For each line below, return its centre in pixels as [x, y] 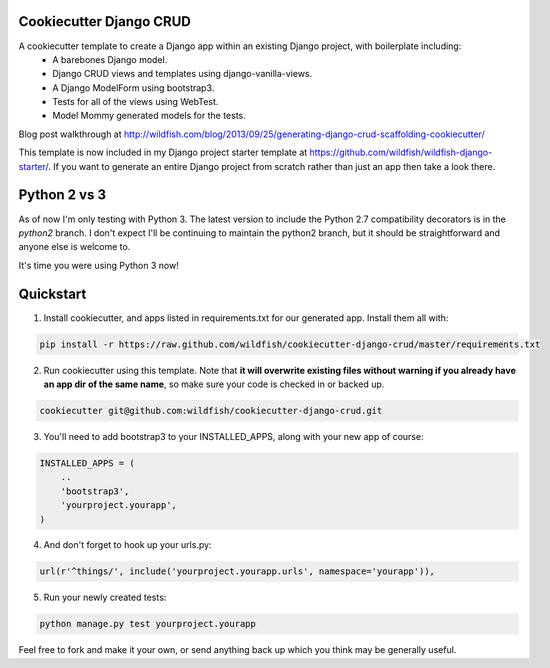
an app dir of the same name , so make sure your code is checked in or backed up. [214, 384]
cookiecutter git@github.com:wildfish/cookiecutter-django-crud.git [211, 410]
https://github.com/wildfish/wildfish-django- [401, 152]
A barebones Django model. [110, 59]
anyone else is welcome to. [74, 247]
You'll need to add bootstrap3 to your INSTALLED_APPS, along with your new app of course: [233, 436]
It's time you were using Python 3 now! [98, 265]
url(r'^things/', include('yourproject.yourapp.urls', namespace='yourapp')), [237, 571]
